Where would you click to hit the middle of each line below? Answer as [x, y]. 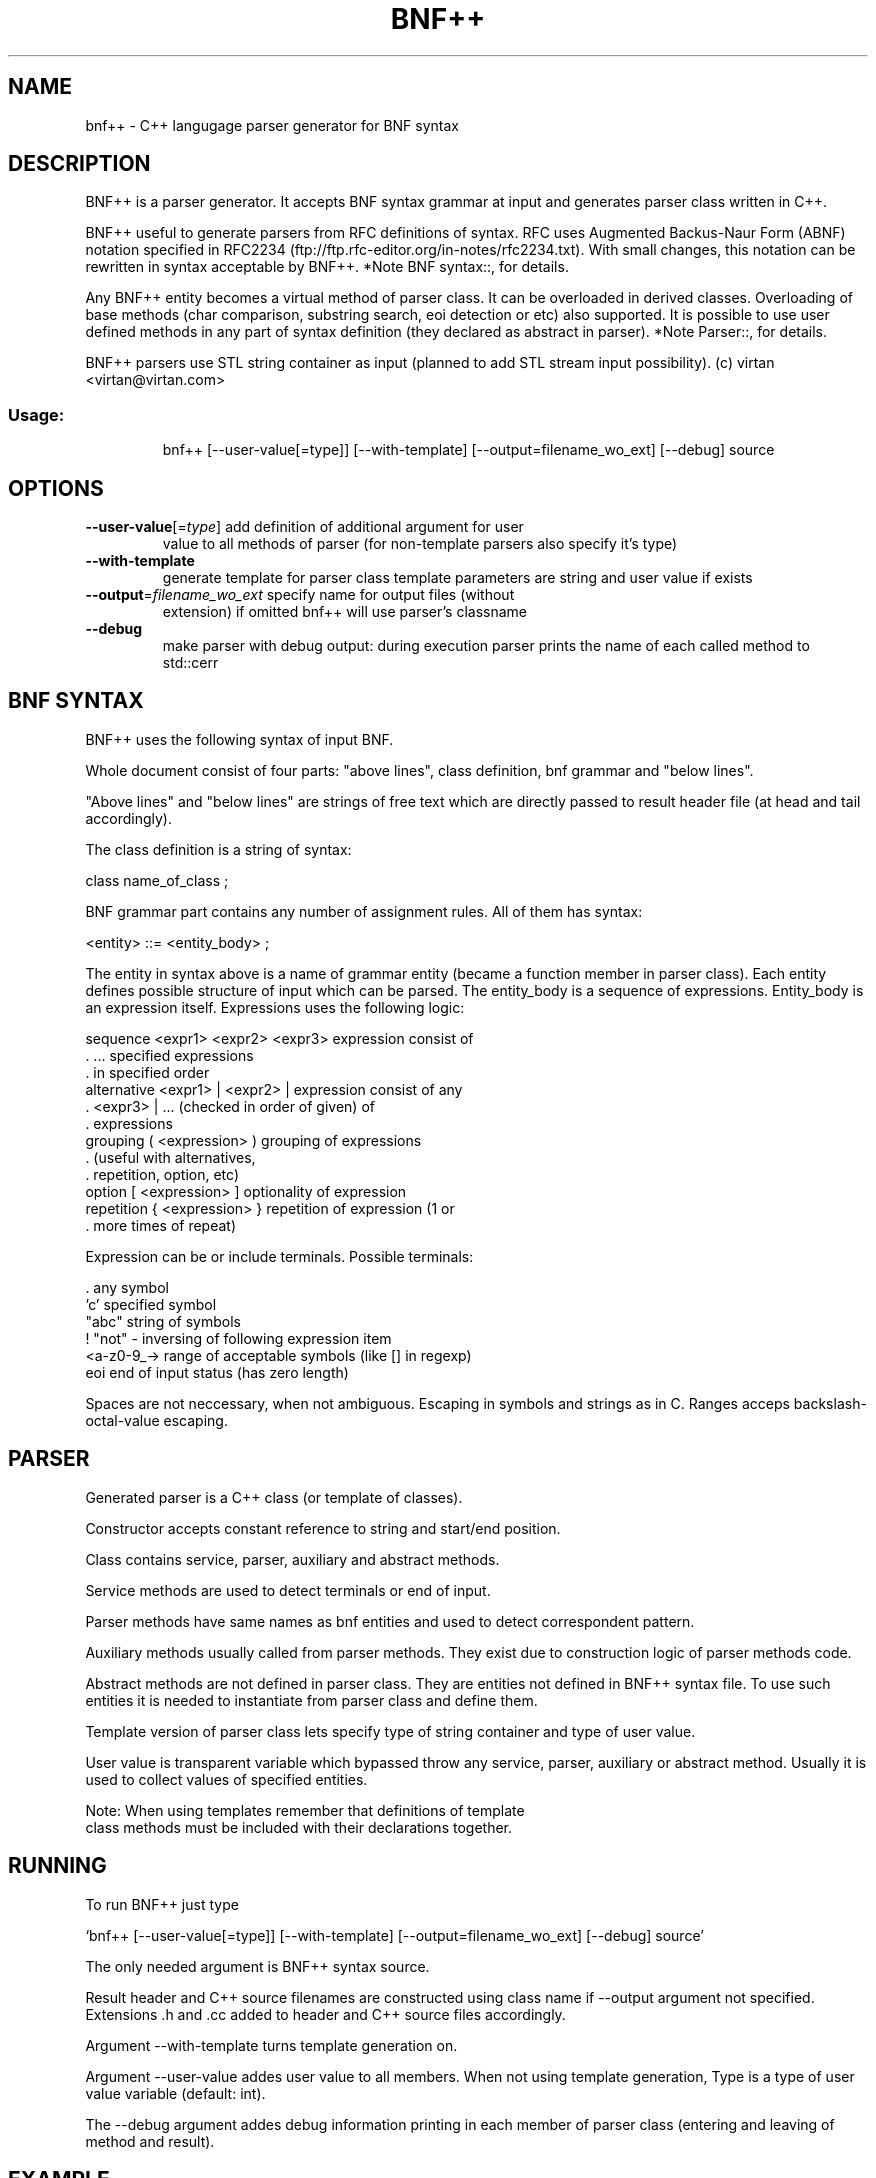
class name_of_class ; [157, 880]
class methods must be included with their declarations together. [299, 1827]
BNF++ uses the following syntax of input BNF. [239, 739]
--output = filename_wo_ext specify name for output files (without [300, 595]
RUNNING [57, 1866]
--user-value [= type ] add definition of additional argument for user [304, 527]
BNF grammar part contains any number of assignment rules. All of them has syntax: [364, 911]
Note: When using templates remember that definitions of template [305, 1810]
